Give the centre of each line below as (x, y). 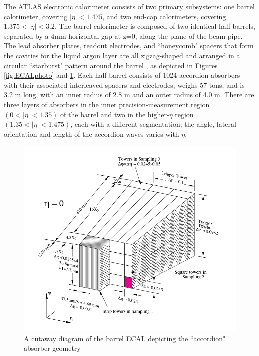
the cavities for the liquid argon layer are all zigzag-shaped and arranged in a (122, 55)
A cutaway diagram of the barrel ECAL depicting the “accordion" (125, 338)
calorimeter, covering (36, 16)
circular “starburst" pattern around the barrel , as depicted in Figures (111, 65)
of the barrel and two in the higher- (115, 114)
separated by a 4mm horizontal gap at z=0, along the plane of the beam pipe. (123, 36)
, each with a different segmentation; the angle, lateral (153, 124)
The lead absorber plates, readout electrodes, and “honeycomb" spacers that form (129, 46)
